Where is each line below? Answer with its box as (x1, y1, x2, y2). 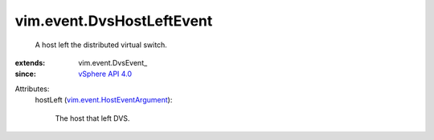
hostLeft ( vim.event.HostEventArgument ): (35, 95, 173, 105)
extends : (14, 58, 46, 67)
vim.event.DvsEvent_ (78, 58, 148, 67)
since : (14, 69, 36, 79)
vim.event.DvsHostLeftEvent (14, 12, 213, 30)
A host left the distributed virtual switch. (35, 40, 168, 50)
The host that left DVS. (55, 113, 130, 123)
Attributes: (14, 84, 50, 94)
